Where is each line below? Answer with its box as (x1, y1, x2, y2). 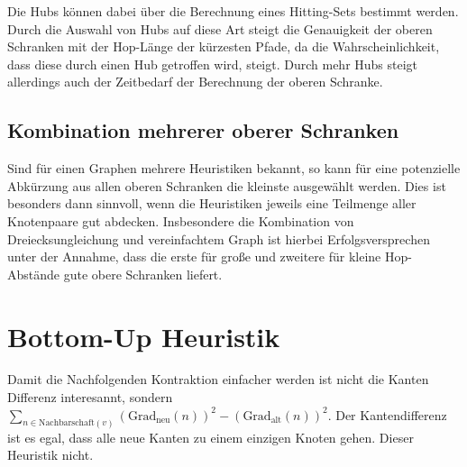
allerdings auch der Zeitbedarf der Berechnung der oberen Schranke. (7, 72, 383, 91)
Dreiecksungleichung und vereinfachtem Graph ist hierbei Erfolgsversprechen (7, 229, 430, 248)
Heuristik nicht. (7, 445, 94, 464)
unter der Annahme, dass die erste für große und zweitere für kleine (7, 247, 381, 266)
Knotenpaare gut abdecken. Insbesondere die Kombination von (7, 211, 354, 230)
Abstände (7, 264, 60, 283)
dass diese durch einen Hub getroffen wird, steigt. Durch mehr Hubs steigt (7, 54, 418, 73)
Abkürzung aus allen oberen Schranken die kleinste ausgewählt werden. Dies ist (7, 176, 446, 195)
